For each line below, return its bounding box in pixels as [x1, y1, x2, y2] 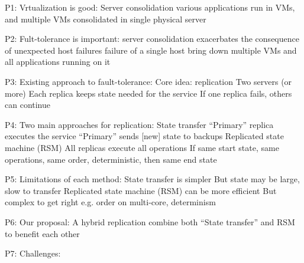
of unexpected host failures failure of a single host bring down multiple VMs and [5, 44, 297, 56]
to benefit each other [5, 227, 80, 239]
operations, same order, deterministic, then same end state [5, 153, 217, 165]
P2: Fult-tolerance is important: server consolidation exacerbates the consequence [5, 32, 299, 45]
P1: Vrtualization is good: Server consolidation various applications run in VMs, [5, 1, 295, 13]
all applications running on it [5, 55, 111, 68]
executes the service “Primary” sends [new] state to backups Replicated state [5, 130, 284, 142]
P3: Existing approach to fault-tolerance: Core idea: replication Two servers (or [5, 75, 292, 87]
